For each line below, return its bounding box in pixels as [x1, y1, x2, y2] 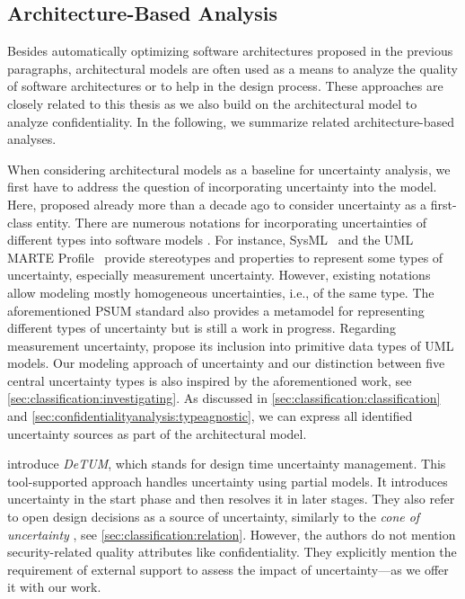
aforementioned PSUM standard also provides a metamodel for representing [7, 300, 425, 319]
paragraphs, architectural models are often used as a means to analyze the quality [7, 58, 458, 77]
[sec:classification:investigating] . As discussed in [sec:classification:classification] [7, 389, 441, 407]
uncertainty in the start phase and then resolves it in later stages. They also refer [7, 489, 455, 508]
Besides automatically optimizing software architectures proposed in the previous [7, 41, 453, 60]
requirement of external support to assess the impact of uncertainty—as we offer [7, 559, 449, 578]
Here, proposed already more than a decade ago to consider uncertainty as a [7, 194, 427, 213]
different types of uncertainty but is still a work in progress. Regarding [7, 318, 396, 337]
